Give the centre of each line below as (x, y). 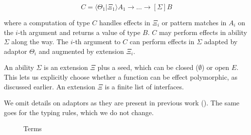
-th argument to (97, 42)
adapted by (221, 42)
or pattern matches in (194, 22)
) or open (215, 67)
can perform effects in (162, 42)
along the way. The (40, 42)
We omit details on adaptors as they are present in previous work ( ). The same (122, 103)
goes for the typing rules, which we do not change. (79, 112)
